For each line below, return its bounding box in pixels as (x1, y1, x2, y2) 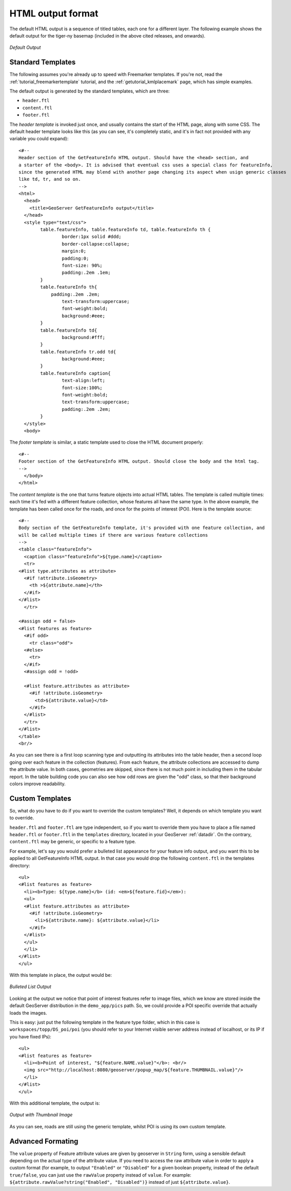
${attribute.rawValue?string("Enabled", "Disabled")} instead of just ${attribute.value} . (9, 1179, 230, 1185)
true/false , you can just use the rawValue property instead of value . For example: (9, 1171, 192, 1178)
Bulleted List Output (9, 984, 51, 990)
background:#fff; (62, 334, 105, 340)
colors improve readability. (9, 781, 66, 787)
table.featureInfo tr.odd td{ (40, 349, 117, 354)
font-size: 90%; (62, 262, 103, 268)
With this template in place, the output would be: (9, 972, 112, 978)
